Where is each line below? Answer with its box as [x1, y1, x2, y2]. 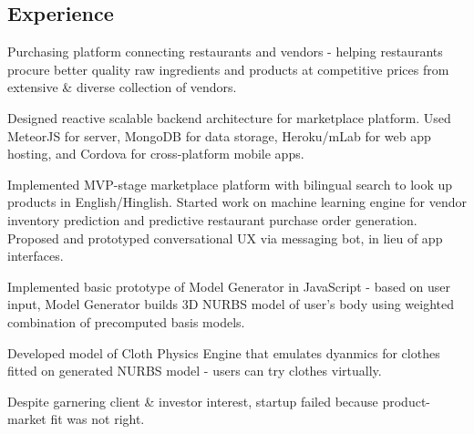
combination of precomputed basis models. [7, 312, 245, 331]
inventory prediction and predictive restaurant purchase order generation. [7, 210, 417, 229]
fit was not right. [50, 409, 145, 429]
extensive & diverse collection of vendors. [7, 77, 237, 97]
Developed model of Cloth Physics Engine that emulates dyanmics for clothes [7, 343, 440, 362]
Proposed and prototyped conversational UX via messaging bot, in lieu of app [7, 228, 443, 247]
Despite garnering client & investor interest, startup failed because [7, 391, 378, 410]
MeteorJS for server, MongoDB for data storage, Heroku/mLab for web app [7, 126, 431, 145]
